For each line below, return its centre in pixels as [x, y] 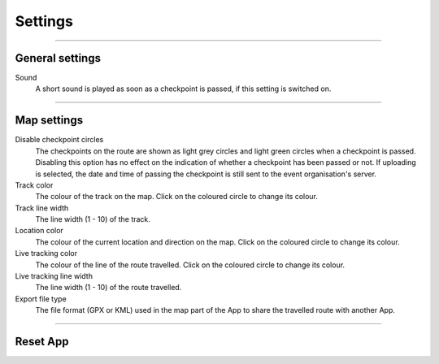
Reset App [42, 342]
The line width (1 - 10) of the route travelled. [109, 288]
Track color [34, 185]
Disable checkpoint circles [59, 140]
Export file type [41, 299]
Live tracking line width [54, 276]
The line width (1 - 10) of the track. [93, 219]
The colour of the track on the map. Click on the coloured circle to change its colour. [177, 197]
